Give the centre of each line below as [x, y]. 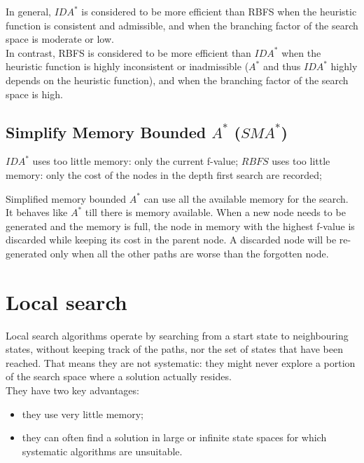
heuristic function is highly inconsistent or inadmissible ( [127, 66]
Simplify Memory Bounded [106, 132]
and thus [282, 66]
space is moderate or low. [60, 39]
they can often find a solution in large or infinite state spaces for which [174, 437]
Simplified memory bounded [66, 198]
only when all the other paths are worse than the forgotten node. [189, 253]
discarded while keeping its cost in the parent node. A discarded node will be [171, 240]
